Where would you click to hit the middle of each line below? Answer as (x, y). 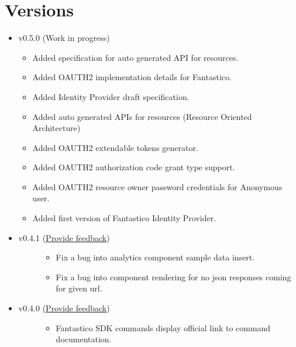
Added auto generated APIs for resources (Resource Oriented (142, 116)
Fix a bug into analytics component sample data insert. (155, 257)
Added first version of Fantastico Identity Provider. (124, 218)
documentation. (84, 339)
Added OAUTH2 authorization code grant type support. (134, 167)
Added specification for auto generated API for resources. (135, 57)
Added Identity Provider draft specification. (111, 96)
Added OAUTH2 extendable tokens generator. (115, 147)
